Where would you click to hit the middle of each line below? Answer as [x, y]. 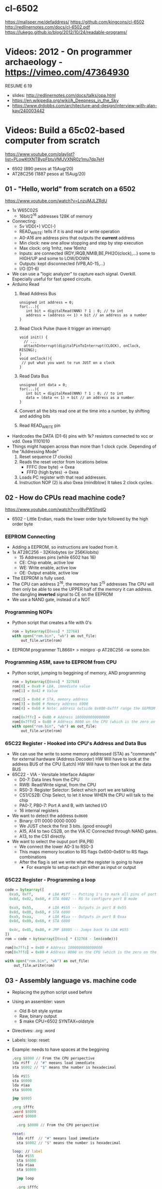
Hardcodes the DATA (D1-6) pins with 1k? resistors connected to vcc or [83, 436]
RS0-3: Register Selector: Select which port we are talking [77, 790]
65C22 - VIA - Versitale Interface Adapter [53, 774]
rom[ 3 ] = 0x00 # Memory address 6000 [50, 704]
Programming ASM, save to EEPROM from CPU [61, 662]
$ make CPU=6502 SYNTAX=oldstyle [57, 1021]
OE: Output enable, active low [49, 572]
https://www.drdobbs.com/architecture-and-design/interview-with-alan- [84, 105]
